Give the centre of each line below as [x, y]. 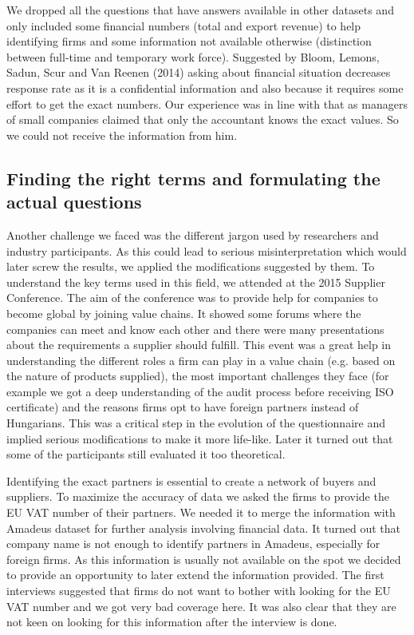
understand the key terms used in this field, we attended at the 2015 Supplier [196, 282]
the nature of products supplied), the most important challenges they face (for [198, 376]
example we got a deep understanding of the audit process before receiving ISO [200, 391]
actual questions [74, 202]
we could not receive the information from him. [122, 135]
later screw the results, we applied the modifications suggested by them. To [191, 266]
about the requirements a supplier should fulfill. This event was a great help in [199, 345]
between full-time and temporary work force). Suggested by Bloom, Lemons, [193, 56]
